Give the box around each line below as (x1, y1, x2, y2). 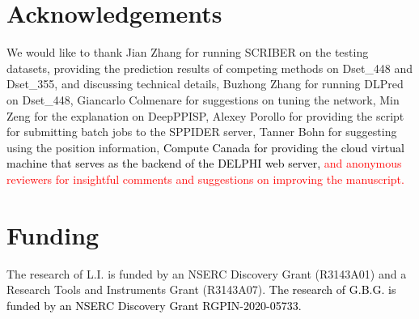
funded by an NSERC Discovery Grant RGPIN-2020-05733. (6, 296, 302, 313)
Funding (6, 218, 99, 251)
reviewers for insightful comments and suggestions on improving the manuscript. (6, 170, 404, 187)
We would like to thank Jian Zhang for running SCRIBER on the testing (6, 44, 369, 61)
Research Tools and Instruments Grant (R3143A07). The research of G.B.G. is (6, 281, 396, 298)
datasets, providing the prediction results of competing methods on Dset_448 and (6, 59, 413, 76)
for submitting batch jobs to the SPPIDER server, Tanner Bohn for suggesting (6, 123, 397, 140)
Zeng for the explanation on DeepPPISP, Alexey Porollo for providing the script (6, 107, 404, 124)
